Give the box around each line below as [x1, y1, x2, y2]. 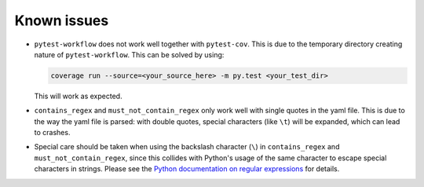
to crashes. [34, 128, 71, 137]
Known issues [14, 12, 109, 29]
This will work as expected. [34, 91, 122, 101]
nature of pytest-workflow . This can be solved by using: [34, 49, 225, 59]
